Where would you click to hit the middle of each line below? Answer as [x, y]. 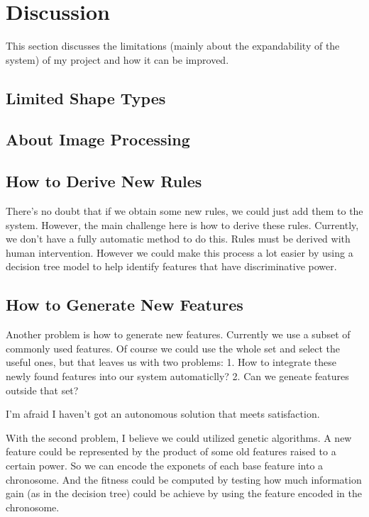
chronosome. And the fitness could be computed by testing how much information [184, 479]
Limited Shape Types [86, 98]
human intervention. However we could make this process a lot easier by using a [180, 252]
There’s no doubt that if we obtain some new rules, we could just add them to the [184, 211]
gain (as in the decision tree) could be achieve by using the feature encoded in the [184, 493]
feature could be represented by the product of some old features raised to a [171, 451]
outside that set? [42, 390]
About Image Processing [98, 139]
